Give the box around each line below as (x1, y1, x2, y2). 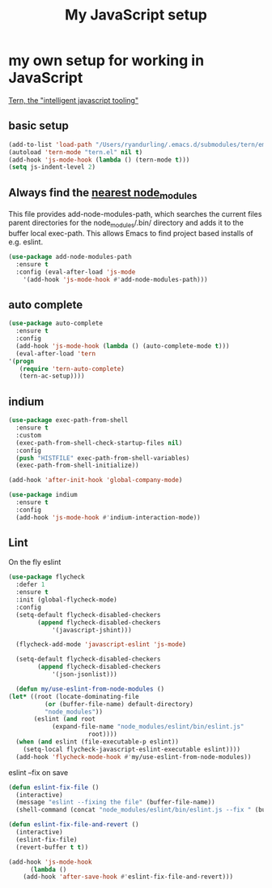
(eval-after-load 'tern (15, 349, 96, 358)
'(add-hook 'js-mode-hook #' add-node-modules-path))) (23, 275, 208, 283)
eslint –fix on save (8, 767, 69, 777)
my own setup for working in (8, 51, 205, 70)
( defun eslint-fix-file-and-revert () (8, 821, 139, 829)
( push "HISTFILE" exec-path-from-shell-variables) (15, 454, 190, 462)
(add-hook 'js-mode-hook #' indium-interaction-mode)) (15, 513, 201, 521)
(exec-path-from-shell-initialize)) (15, 461, 139, 470)
